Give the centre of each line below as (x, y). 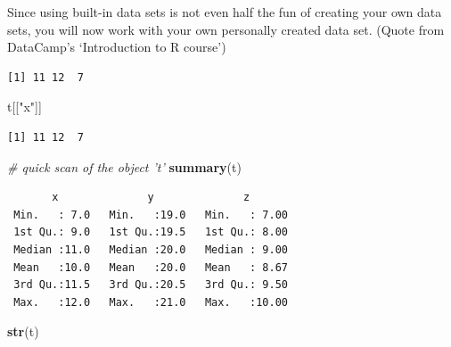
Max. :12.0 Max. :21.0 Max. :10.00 (151, 302)
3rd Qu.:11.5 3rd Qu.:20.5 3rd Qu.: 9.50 (151, 285)
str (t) (23, 331)
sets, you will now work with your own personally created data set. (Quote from (226, 29)
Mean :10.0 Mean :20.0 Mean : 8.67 (151, 267)
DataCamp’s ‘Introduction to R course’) (117, 47)
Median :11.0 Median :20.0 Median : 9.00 (151, 249)
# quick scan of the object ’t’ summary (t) (124, 166)
